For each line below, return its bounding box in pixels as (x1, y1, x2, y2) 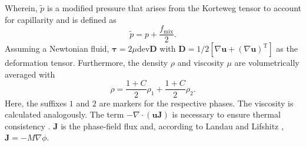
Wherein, (5, 2, 38, 14)
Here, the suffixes (5, 96, 67, 109)
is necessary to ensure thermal (172, 108, 281, 121)
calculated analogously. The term (5, 108, 124, 121)
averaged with (5, 68, 55, 80)
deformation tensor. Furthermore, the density (5, 56, 168, 69)
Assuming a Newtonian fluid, (5, 42, 109, 55)
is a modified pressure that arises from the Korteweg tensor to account (47, 2, 301, 14)
